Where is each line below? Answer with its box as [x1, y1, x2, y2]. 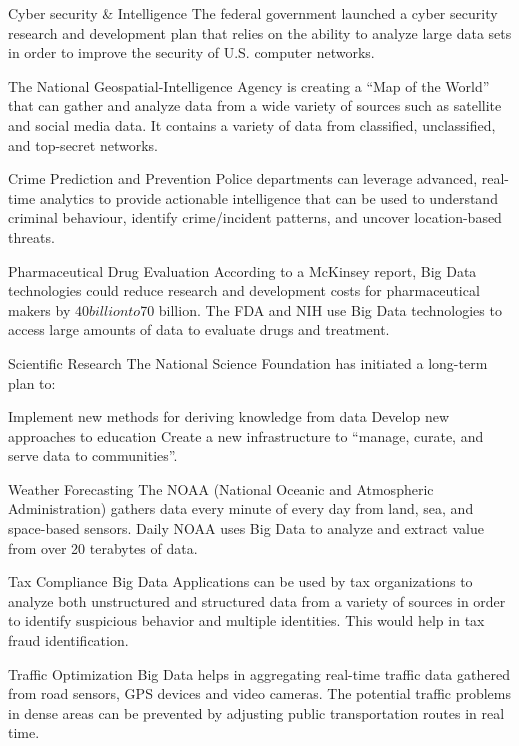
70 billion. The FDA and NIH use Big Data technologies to [140, 299, 502, 320]
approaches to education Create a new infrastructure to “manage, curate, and [8, 425, 484, 446]
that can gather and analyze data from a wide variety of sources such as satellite [8, 95, 502, 116]
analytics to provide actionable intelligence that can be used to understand [39, 187, 498, 208]
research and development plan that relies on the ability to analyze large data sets [8, 22, 512, 43]
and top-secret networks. [8, 134, 158, 155]
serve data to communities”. [8, 445, 178, 466]
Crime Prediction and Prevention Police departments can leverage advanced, [8, 168, 478, 189]
